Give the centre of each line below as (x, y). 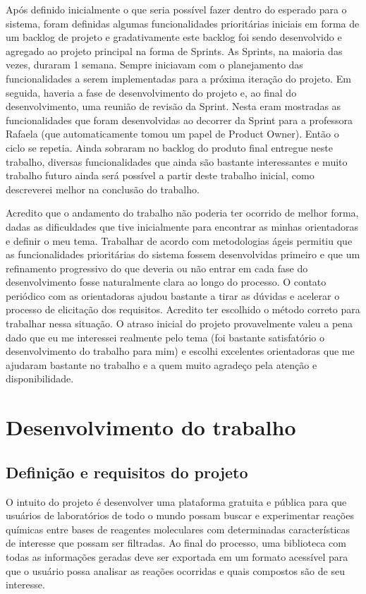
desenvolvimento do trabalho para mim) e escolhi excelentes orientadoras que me (180, 351)
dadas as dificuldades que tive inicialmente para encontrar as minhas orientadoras (182, 226)
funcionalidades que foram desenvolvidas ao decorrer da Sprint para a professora (179, 120)
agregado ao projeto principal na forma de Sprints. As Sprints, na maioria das (174, 50)
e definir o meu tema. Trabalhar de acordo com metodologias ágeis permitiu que (179, 240)
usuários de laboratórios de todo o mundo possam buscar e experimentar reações (180, 515)
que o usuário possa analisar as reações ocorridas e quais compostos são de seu (175, 570)
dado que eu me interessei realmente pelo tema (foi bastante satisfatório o (165, 337)
